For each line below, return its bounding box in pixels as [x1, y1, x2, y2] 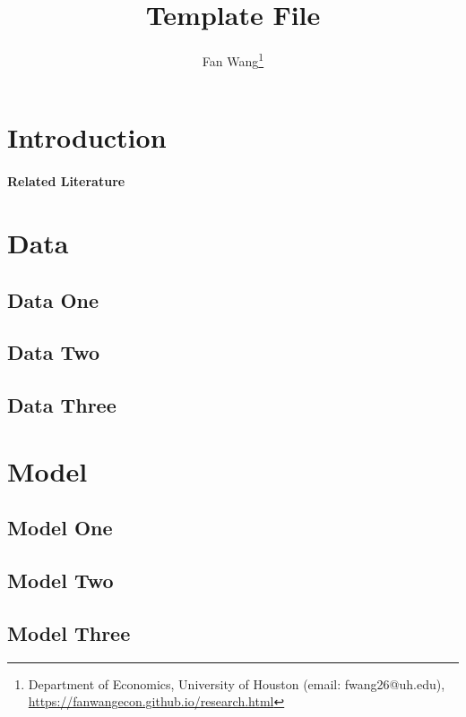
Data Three [7, 391, 116, 419]
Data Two [7, 338, 100, 366]
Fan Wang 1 [202, 49, 264, 70]
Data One [7, 286, 99, 313]
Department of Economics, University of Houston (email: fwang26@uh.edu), [28, 674, 445, 693]
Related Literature [7, 172, 125, 191]
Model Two [7, 567, 114, 594]
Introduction [7, 119, 167, 156]
